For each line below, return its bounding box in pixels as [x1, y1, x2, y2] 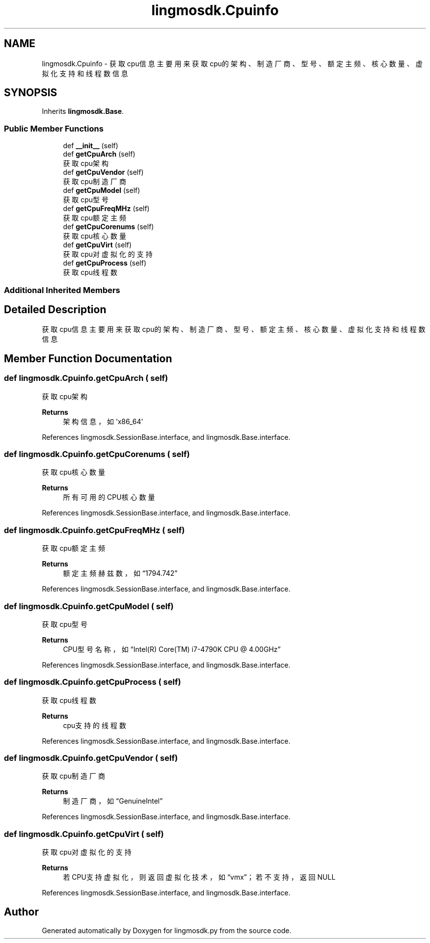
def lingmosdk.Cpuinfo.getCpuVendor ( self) [4, 753, 178, 763]
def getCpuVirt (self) [63, 241, 132, 249]
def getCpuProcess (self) [63, 259, 147, 268]
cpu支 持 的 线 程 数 [63, 721, 126, 729]
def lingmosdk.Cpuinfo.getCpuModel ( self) [4, 601, 174, 611]
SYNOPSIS [4, 86, 57, 99]
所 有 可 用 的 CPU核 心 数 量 [63, 493, 155, 502]
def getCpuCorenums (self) [63, 222, 154, 231]
